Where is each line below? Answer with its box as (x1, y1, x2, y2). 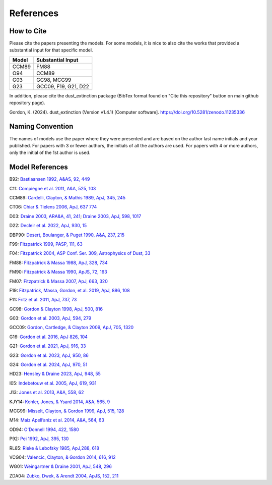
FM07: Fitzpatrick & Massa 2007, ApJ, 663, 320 (9, 278, 108, 284)
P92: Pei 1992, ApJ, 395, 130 (9, 436, 69, 442)
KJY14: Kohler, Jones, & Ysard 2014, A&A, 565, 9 (9, 399, 110, 405)
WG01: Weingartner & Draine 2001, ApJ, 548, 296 (9, 463, 112, 469)
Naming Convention (9, 122, 74, 131)
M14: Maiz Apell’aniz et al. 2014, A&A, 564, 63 (9, 417, 104, 423)
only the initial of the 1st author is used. (9, 149, 91, 156)
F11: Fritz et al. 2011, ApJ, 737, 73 (9, 297, 77, 303)
